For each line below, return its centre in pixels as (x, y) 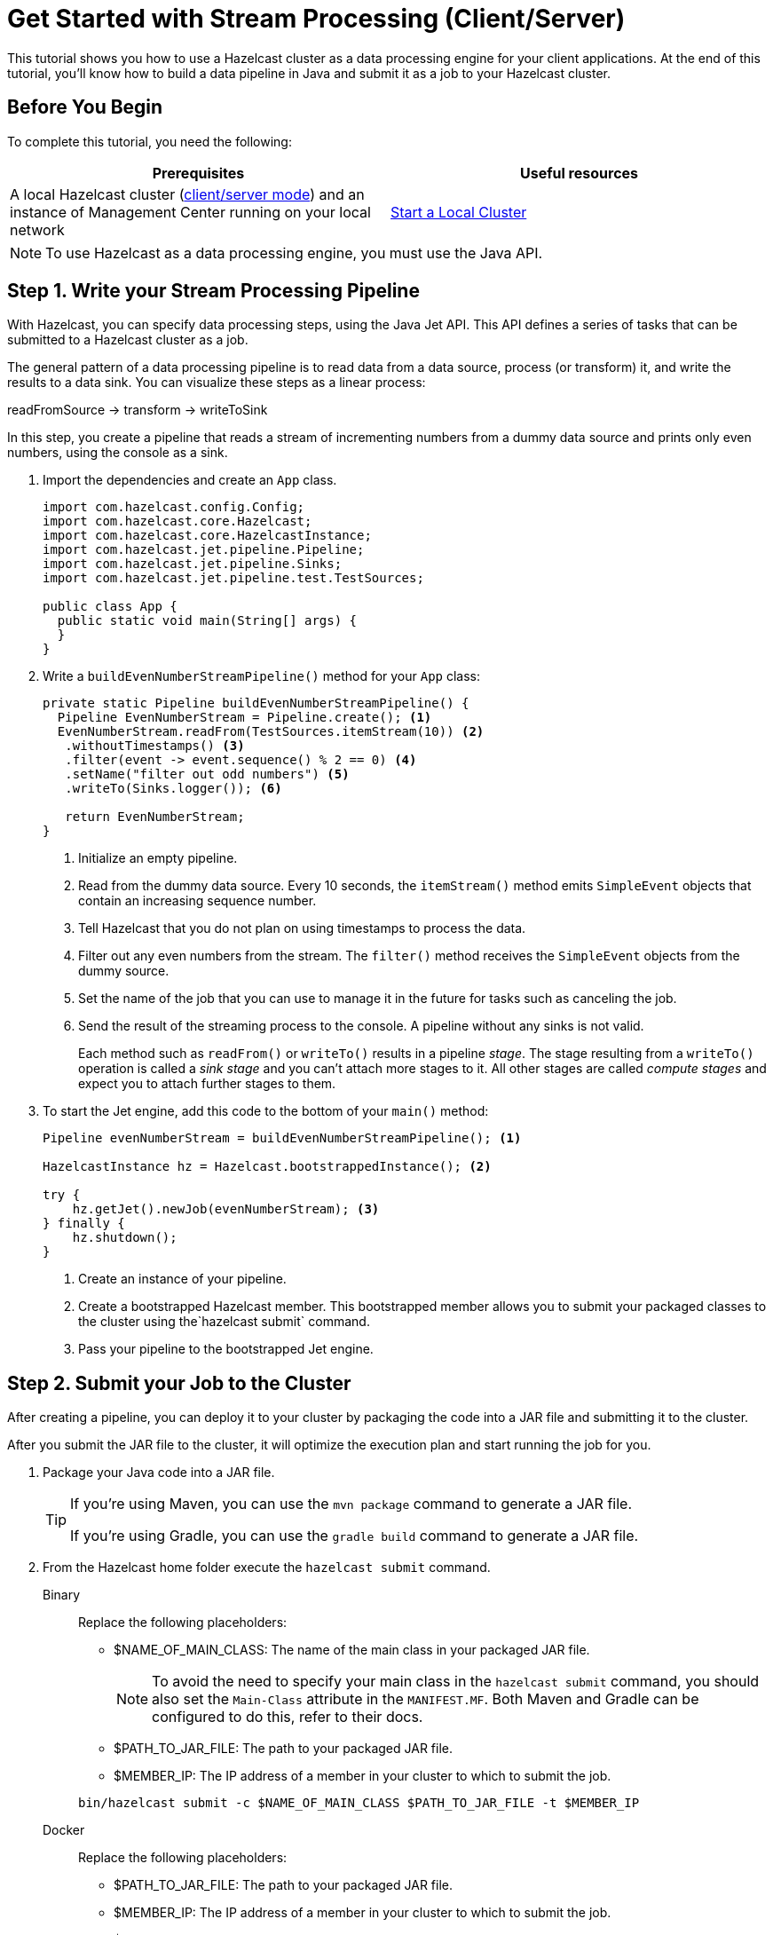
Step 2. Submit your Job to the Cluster (179, 1383)
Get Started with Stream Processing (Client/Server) (316, 19)
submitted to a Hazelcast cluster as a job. (128, 340)
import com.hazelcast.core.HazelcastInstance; (207, 536)
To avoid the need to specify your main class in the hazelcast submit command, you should (456, 1682)
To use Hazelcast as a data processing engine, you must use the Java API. (294, 253)
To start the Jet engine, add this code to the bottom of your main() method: (266, 1111)
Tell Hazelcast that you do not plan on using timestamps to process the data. (302, 928)
